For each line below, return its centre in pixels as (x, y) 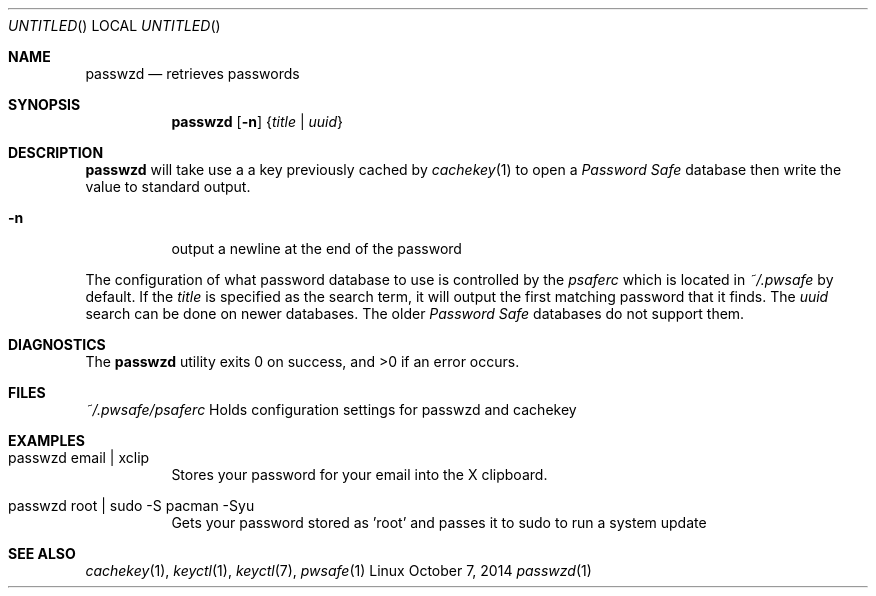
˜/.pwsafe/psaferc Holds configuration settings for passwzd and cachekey (331, 409)
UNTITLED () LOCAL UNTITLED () (114, 25)
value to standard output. (168, 186)
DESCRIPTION (56, 152)
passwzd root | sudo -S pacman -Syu (131, 505)
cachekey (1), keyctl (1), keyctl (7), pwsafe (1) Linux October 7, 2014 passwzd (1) (338, 570)
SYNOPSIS (44, 104)
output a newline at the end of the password (316, 248)
